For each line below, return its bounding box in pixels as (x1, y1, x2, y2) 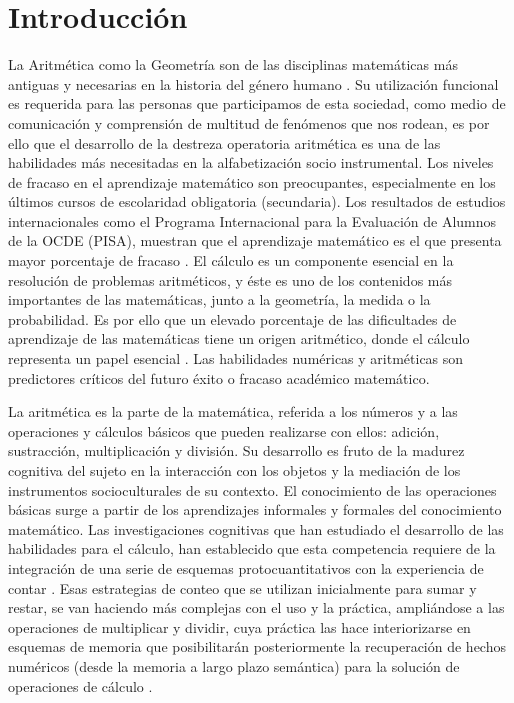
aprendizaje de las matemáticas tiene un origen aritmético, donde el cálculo (8, 328, 470, 349)
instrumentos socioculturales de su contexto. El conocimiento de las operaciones (8, 479, 497, 500)
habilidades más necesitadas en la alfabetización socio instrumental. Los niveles (8, 152, 494, 173)
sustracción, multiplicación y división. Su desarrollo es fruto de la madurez (8, 440, 465, 461)
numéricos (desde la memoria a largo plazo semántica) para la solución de (8, 655, 460, 676)
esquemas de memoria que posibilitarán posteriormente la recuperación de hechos (8, 636, 506, 657)
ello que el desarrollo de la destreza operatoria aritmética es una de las (8, 132, 441, 153)
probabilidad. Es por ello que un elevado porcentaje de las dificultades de (8, 308, 457, 329)
